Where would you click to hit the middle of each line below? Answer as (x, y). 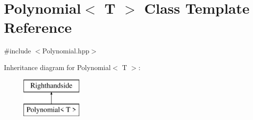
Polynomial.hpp (66, 51)
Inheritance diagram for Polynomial (57, 67)
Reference (38, 27)
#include (18, 51)
